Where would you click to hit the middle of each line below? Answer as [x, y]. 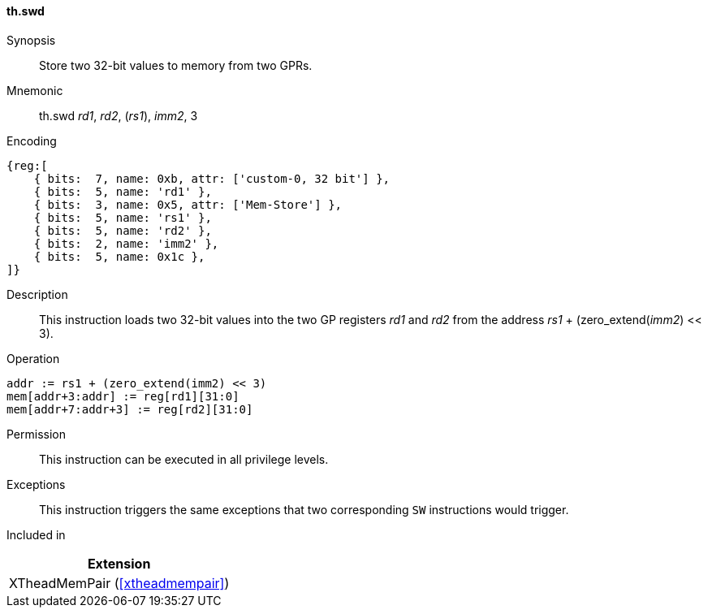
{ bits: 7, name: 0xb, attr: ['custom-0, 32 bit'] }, [212, 178]
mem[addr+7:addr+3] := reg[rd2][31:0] [130, 409]
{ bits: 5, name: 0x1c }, [119, 256]
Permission [37, 434]
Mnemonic [35, 90]
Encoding [32, 141]
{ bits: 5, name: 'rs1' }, [123, 217]
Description [37, 294]
